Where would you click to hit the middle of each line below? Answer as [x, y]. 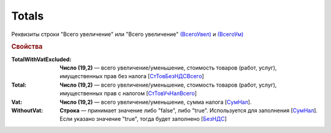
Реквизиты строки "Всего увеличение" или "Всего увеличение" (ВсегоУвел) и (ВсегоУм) [127, 34]
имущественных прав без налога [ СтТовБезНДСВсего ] [132, 76]
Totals [28, 16]
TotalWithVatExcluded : [41, 59]
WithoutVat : [27, 110]
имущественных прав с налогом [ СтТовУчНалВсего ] [128, 93]
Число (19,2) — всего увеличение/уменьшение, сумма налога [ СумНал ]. [156, 102]
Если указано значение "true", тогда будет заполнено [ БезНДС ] [143, 119]
